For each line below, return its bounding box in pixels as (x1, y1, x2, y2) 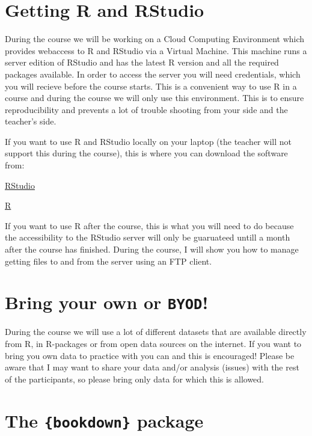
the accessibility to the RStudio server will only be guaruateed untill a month (5, 231, 290, 244)
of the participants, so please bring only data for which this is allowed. (5, 372, 265, 385)
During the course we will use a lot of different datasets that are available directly (5, 325, 307, 338)
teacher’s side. (5, 115, 57, 127)
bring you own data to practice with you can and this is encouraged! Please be (5, 349, 295, 361)
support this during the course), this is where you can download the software (5, 147, 288, 159)
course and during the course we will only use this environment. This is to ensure (5, 91, 304, 104)
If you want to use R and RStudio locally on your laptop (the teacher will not (5, 135, 292, 147)
